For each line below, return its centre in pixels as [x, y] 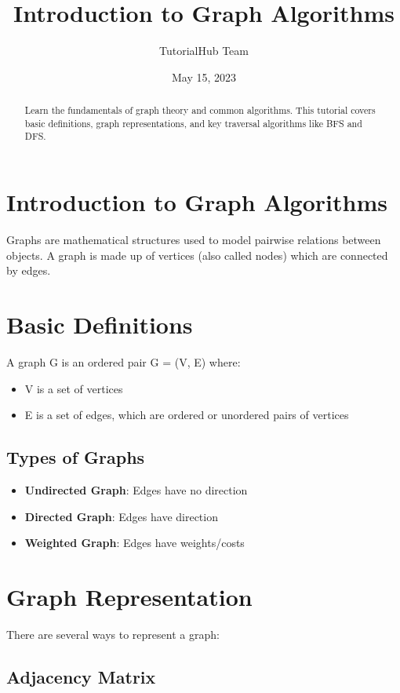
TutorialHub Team [204, 51]
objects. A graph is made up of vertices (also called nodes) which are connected [197, 255]
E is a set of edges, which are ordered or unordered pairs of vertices [187, 415]
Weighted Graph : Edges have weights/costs [135, 543]
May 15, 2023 [204, 77]
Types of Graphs [76, 457]
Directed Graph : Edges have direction [121, 516]
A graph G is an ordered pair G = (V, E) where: [124, 361]
